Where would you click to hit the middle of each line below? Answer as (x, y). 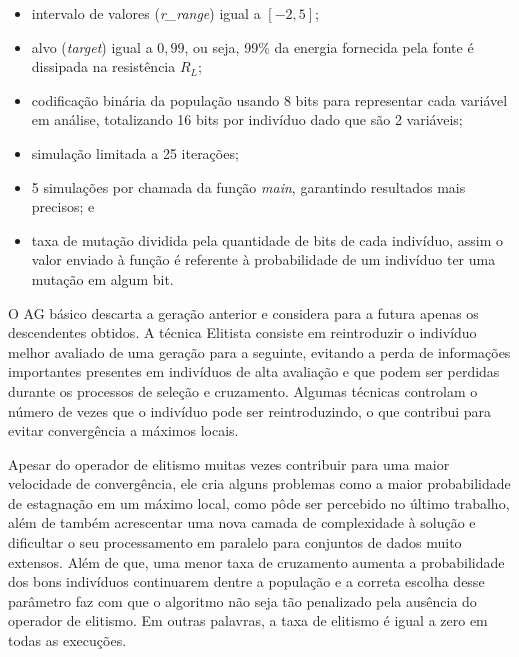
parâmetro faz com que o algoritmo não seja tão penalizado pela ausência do (242, 600)
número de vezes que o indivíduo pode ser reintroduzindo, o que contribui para (250, 410)
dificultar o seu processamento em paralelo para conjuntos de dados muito (235, 542)
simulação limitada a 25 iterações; (135, 152)
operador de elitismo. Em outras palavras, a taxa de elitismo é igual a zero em (248, 620)
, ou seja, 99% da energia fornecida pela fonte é (329, 46)
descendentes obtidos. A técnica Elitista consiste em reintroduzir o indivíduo (242, 332)
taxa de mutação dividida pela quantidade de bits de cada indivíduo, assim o (267, 239)
